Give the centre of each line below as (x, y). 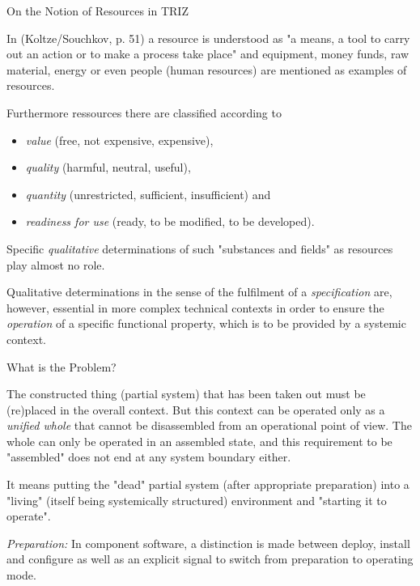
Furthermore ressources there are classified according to (144, 112)
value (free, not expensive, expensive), (119, 140)
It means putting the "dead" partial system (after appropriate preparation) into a (208, 484)
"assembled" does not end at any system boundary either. (149, 457)
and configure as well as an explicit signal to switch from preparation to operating (210, 559)
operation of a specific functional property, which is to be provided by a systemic (206, 323)
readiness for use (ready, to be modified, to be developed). (170, 221)
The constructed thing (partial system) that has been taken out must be (186, 394)
